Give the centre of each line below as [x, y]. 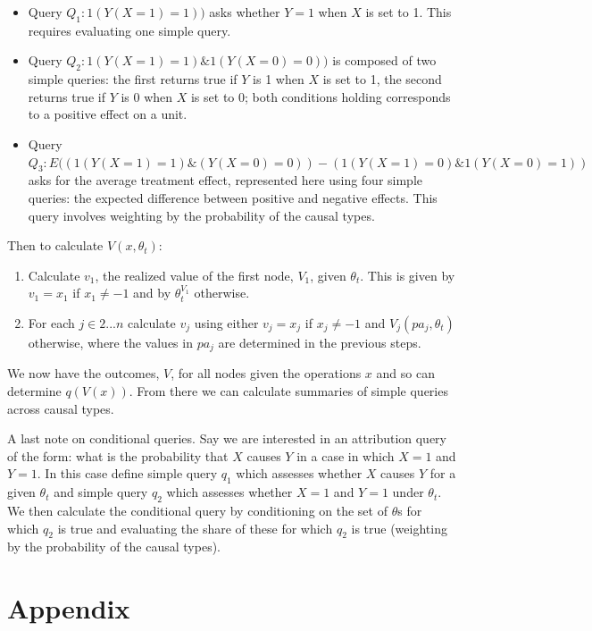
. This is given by [408, 275]
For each [51, 322]
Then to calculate [55, 245]
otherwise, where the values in [110, 342]
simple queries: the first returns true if [133, 79]
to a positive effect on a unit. [108, 114]
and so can [405, 373]
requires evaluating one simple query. [129, 30]
